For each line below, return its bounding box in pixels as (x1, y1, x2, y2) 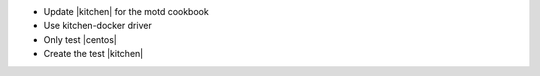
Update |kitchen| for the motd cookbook (43, 6, 209, 17)
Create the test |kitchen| (43, 48, 144, 60)
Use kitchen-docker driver (43, 20, 152, 32)
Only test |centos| (43, 33, 117, 45)
